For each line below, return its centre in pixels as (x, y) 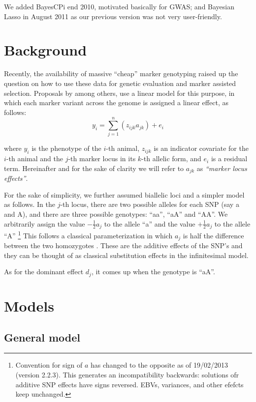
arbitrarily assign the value (45, 223)
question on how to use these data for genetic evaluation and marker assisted (120, 83)
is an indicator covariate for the (201, 148)
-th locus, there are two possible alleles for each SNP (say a (150, 204)
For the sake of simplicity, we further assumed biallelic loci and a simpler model (124, 194)
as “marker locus (222, 168)
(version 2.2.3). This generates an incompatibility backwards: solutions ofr (127, 374)
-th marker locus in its (102, 158)
